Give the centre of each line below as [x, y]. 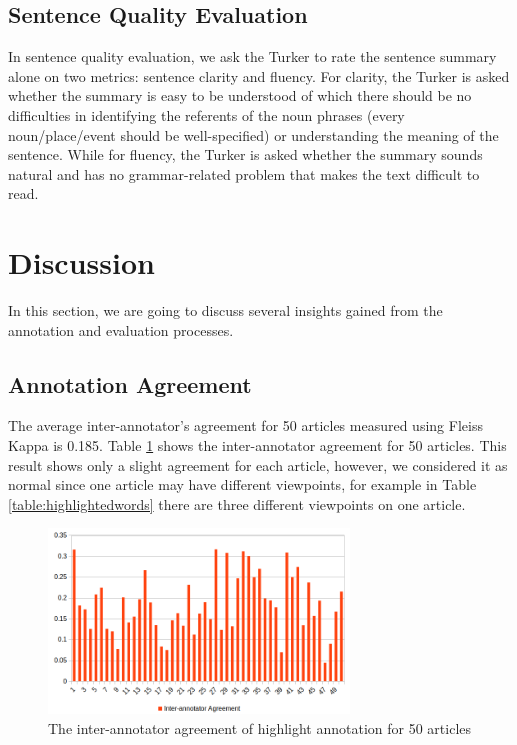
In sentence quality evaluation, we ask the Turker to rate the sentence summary [252, 56]
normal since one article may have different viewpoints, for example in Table [242, 484]
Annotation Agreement [130, 383]
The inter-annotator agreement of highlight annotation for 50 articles [260, 727]
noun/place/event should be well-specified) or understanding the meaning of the [253, 134]
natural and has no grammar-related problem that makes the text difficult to [244, 173]
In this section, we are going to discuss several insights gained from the [225, 310]
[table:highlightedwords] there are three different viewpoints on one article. [237, 503]
